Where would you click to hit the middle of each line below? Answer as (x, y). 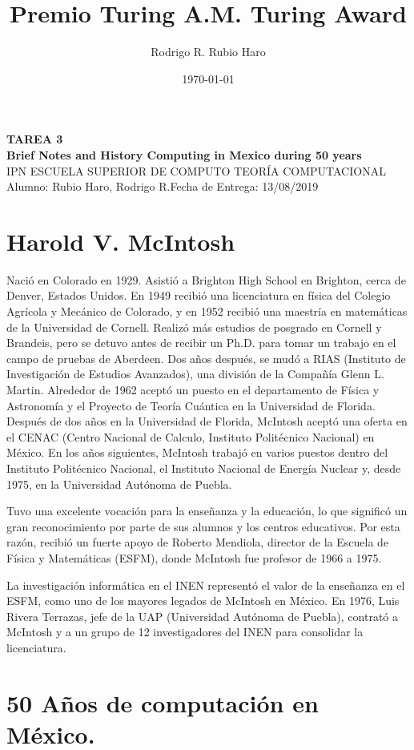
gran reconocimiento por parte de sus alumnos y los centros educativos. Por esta (203, 526)
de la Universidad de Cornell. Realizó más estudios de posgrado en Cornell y (194, 327)
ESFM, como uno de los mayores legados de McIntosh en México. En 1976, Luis (203, 601)
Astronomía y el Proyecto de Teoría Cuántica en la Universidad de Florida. (191, 405)
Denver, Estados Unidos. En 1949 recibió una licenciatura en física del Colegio (199, 295)
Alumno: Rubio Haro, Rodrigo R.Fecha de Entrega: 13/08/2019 (163, 186)
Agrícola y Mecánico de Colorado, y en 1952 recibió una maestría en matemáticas (207, 311)
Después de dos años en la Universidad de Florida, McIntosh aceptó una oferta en (207, 421)
